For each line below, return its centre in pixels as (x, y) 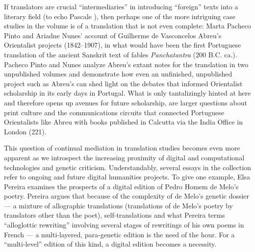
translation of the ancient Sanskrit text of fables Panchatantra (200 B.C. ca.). (121, 54)
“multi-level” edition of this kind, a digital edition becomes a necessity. (110, 244)
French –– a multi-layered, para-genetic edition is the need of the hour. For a (119, 234)
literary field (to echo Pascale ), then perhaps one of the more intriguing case (120, 16)
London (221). (25, 131)
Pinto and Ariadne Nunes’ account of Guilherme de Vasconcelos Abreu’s (113, 35)
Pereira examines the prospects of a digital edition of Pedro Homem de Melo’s (121, 186)
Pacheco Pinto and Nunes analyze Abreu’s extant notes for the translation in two (126, 64)
